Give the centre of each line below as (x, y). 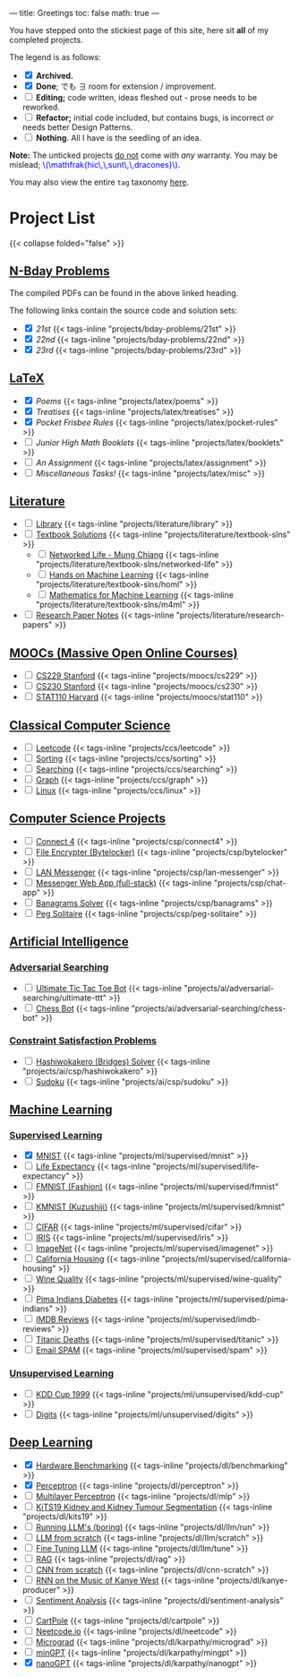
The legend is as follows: (55, 57)
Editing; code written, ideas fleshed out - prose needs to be (146, 97)
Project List (52, 218)
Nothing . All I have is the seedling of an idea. (119, 138)
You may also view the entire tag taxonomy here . (99, 182)
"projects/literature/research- (230, 615)
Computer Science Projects (88, 819)
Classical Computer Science (90, 725)
